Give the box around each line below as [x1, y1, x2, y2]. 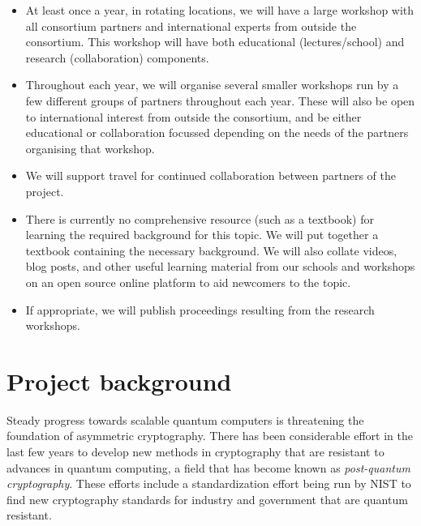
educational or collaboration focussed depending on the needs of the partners [25, 124, 409, 141]
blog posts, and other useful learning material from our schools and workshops [25, 258, 415, 275]
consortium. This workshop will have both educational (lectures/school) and [25, 33, 405, 50]
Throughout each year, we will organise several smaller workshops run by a [25, 76, 399, 93]
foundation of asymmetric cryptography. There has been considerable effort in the [6, 427, 413, 444]
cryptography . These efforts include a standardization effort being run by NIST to [6, 475, 411, 492]
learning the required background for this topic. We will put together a [25, 226, 379, 243]
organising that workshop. [25, 139, 155, 156]
